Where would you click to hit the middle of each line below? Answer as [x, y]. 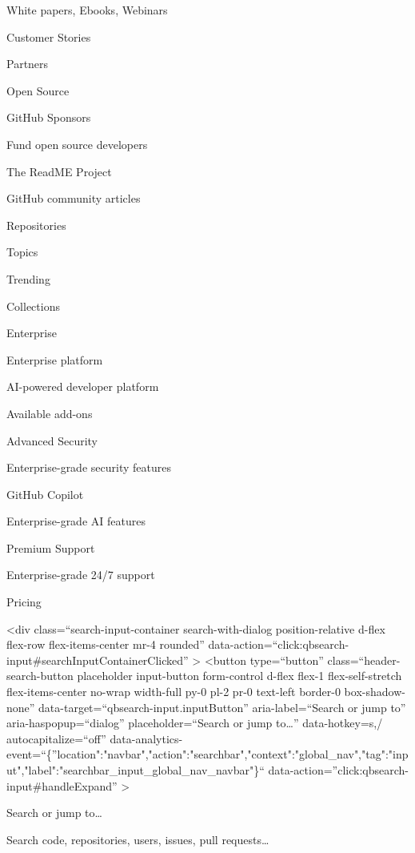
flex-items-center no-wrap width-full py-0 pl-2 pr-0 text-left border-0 [174, 692]
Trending [28, 278]
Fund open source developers [77, 144]
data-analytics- [146, 738]
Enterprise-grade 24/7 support [81, 575]
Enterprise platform [55, 359]
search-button [40, 676]
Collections [33, 306]
